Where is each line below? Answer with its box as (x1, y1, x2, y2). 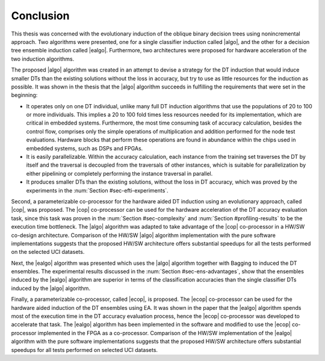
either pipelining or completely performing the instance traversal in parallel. (26, 170, 213, 177)
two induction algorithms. (11, 55, 75, 63)
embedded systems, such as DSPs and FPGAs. (26, 144, 143, 152)
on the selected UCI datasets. (11, 248, 85, 256)
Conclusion (11, 9, 70, 22)
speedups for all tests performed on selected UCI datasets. (11, 346, 158, 353)
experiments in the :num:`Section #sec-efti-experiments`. (26, 187, 169, 194)
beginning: (11, 91, 38, 99)
